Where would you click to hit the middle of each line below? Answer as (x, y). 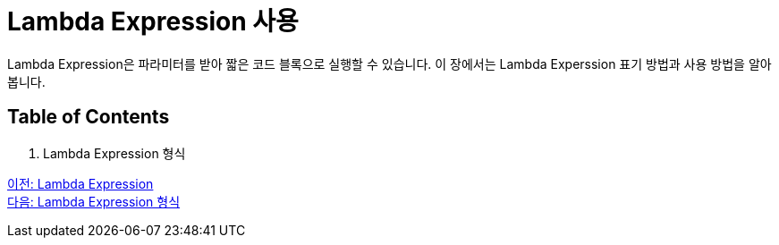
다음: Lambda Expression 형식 (94, 201)
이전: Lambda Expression (80, 183)
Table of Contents (89, 117)
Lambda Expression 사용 (153, 21)
